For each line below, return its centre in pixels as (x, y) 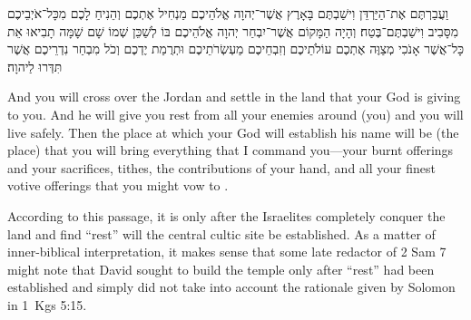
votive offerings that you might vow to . (118, 185)
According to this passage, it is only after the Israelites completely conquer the (226, 215)
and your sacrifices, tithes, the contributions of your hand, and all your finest (221, 167)
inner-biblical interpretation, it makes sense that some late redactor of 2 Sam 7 (227, 252)
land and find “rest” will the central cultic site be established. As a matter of (221, 233)
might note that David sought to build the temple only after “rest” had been (221, 269)
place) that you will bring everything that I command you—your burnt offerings (231, 150)
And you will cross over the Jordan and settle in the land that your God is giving (234, 97)
